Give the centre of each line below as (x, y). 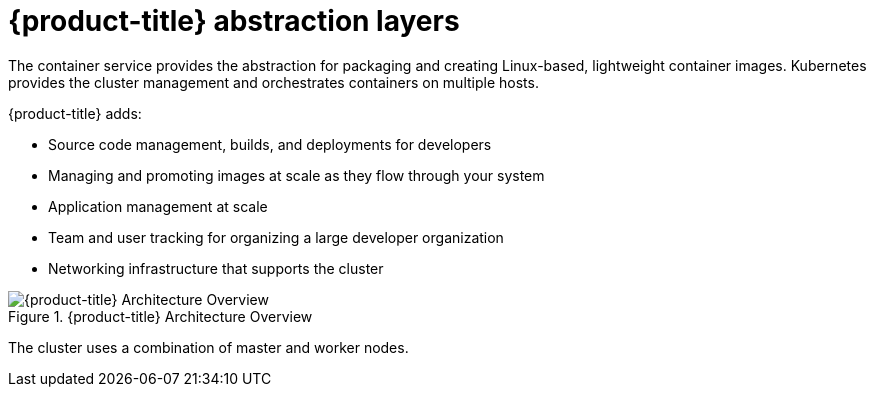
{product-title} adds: (75, 113)
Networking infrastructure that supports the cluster (216, 268)
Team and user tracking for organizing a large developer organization (276, 237)
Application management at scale (158, 206)
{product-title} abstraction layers (234, 21)
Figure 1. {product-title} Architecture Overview (160, 316)
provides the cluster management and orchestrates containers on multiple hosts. (273, 82)
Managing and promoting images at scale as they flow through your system (296, 175)
